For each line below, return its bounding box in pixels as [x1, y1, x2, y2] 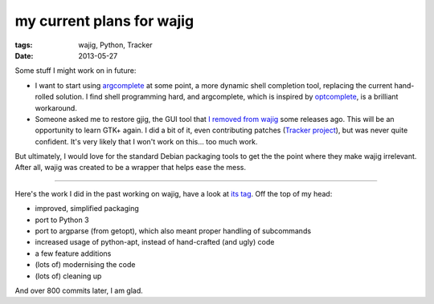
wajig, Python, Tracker [78, 40, 153, 50]
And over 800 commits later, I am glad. [14, 286, 144, 295]
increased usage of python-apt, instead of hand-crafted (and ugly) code [35, 237, 275, 247]
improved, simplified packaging [35, 204, 140, 213]
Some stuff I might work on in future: [14, 66, 137, 75]
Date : [14, 51, 34, 60]
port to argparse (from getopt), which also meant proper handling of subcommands [35, 226, 312, 236]
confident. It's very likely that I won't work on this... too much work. [35, 136, 258, 146]
